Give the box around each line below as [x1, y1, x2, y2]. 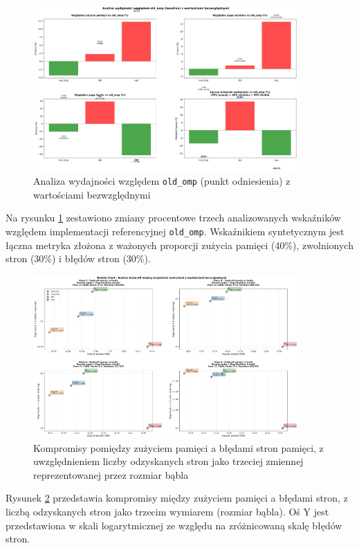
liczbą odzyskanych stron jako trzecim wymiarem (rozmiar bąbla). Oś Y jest [6, 504, 329, 519]
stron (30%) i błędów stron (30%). [6, 251, 151, 266]
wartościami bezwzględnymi [33, 187, 151, 201]
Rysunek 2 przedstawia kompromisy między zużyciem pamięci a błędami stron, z [6, 491, 348, 505]
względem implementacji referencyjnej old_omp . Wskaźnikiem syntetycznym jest [6, 223, 344, 238]
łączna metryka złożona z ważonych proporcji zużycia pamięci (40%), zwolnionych [6, 237, 353, 252]
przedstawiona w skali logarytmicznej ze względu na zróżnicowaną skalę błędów [6, 518, 342, 532]
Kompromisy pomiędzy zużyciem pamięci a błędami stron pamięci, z [33, 440, 324, 455]
